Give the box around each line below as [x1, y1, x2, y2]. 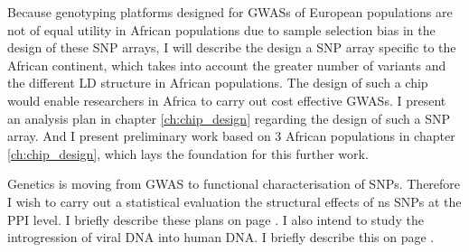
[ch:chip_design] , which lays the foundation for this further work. [7, 144, 369, 163]
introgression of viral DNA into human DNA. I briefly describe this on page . [7, 228, 435, 247]
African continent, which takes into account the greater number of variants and [7, 55, 446, 74]
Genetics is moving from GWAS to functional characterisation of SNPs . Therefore [7, 174, 461, 193]
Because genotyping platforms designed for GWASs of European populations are [7, 3, 453, 21]
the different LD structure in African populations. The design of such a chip [7, 73, 428, 92]
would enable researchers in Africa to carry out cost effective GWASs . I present [7, 90, 446, 109]
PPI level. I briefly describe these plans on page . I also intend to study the [7, 210, 424, 229]
